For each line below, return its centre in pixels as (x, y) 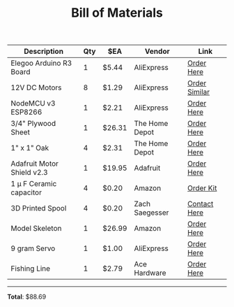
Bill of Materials (117, 13)
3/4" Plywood (33, 124)
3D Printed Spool (39, 208)
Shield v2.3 (29, 173)
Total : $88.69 (27, 297)
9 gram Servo (33, 248)
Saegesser (151, 213)
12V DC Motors (36, 87)
